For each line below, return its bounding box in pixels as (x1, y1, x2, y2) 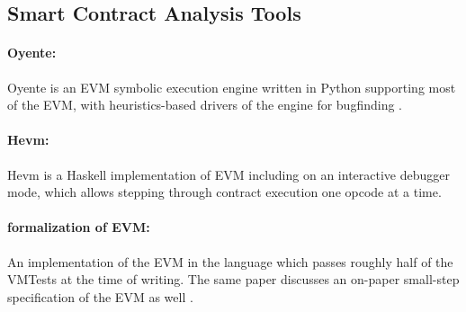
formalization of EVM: (7, 218, 150, 236)
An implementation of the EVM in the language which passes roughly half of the (7, 252, 453, 271)
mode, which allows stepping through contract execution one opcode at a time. (7, 183, 442, 201)
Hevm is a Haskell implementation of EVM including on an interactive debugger (7, 165, 450, 183)
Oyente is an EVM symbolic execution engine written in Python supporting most (7, 77, 456, 96)
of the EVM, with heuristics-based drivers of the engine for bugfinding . (7, 95, 402, 114)
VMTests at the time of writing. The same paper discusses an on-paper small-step (7, 270, 460, 289)
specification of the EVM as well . (7, 287, 193, 306)
